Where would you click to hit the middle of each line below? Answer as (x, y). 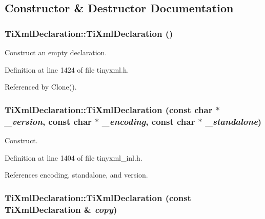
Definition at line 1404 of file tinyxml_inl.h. (74, 157)
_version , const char (48, 121)
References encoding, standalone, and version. (76, 175)
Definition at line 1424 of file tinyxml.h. (67, 69)
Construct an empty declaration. (56, 52)
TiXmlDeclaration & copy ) (61, 209)
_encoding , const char (149, 121)
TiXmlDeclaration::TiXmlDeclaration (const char (109, 109)
